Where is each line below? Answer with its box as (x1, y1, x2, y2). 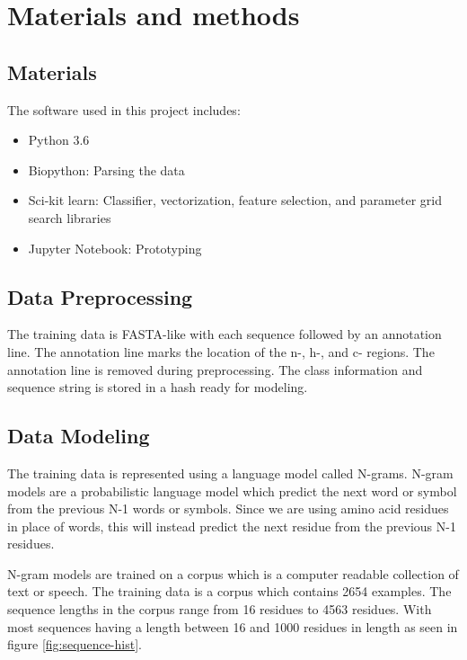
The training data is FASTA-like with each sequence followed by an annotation (7, 325, 442, 343)
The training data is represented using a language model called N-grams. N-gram (7, 463, 454, 482)
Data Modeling (7, 422, 150, 450)
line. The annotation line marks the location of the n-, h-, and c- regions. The (7, 342, 435, 361)
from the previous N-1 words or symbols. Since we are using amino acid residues (7, 499, 449, 518)
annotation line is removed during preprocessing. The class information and (7, 360, 423, 379)
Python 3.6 (28, 130, 90, 149)
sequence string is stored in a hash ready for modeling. (7, 378, 308, 397)
